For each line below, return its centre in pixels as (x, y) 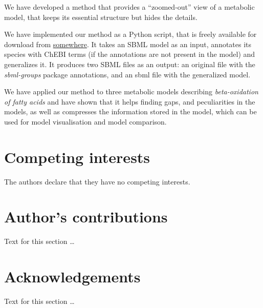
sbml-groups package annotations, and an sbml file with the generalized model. (127, 74)
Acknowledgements (72, 276)
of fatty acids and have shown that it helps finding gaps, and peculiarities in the (130, 101)
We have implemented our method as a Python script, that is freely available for (130, 34)
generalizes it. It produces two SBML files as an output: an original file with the (130, 64)
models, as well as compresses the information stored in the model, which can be (130, 111)
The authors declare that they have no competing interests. (97, 181)
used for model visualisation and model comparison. (85, 121)
